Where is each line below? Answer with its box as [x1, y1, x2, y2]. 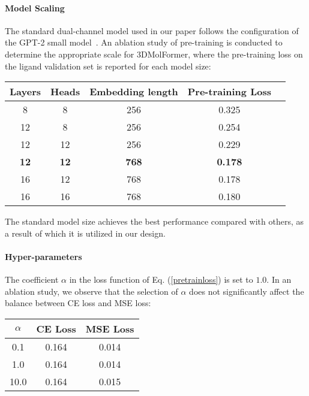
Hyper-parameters [5, 250, 82, 262]
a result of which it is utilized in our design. [5, 226, 166, 239]
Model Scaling [5, 1, 65, 14]
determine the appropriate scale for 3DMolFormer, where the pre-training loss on [5, 47, 303, 60]
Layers [10, 84, 41, 99]
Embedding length [89, 84, 178, 99]
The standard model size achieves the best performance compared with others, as [5, 215, 304, 228]
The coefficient [5, 273, 59, 286]
